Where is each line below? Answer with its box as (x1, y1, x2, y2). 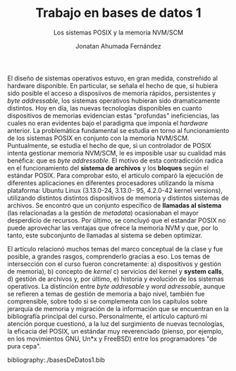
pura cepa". (7, 341, 42, 350)
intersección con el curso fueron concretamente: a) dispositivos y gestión (7, 259, 222, 268)
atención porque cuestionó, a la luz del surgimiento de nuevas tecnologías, (7, 319, 225, 328)
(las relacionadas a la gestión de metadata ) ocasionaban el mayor (7, 208, 199, 217)
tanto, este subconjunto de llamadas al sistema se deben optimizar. (7, 231, 203, 239)
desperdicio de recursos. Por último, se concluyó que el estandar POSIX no (7, 216, 226, 225)
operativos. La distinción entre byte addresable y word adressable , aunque (7, 282, 225, 290)
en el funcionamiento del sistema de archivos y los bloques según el (7, 163, 209, 172)
